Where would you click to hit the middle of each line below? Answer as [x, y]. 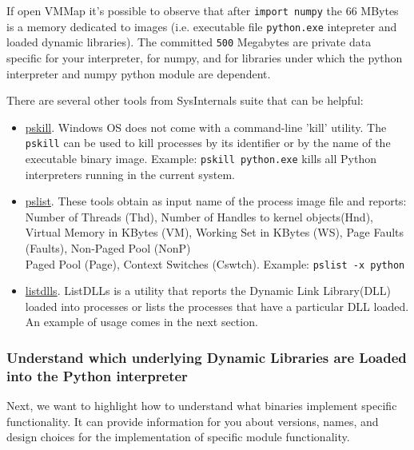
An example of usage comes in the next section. [141, 322]
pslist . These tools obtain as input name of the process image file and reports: [216, 201]
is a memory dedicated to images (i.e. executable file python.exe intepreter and [202, 26]
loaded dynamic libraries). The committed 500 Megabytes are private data [189, 42]
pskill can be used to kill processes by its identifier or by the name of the [208, 143]
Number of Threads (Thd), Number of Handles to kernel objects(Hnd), [199, 216]
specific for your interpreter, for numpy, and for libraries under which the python [205, 57]
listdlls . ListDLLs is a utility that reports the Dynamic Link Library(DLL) [208, 291]
